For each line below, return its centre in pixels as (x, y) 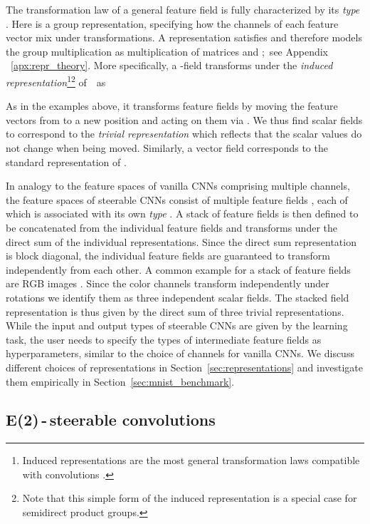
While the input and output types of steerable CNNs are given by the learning (177, 325)
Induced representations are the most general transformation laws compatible (191, 460)
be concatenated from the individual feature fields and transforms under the (171, 227)
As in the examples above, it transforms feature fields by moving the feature (172, 106)
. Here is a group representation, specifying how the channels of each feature (172, 23)
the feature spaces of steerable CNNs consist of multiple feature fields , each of (177, 199)
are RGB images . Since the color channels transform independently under (168, 283)
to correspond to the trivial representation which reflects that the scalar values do (184, 134)
